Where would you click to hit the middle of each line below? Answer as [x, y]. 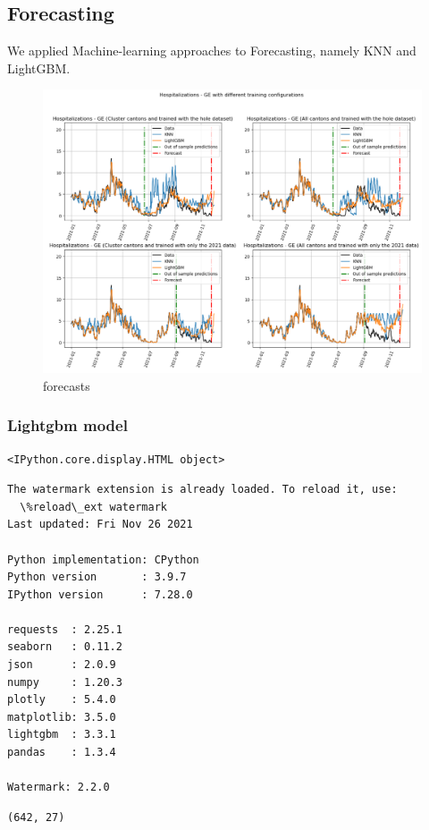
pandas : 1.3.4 [62, 753]
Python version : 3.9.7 [97, 577]
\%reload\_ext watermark [93, 507]
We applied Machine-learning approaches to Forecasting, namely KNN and [212, 51]
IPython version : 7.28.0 [100, 594]
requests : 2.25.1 [65, 629]
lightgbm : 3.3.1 [62, 735]
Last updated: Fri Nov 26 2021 [100, 525]
